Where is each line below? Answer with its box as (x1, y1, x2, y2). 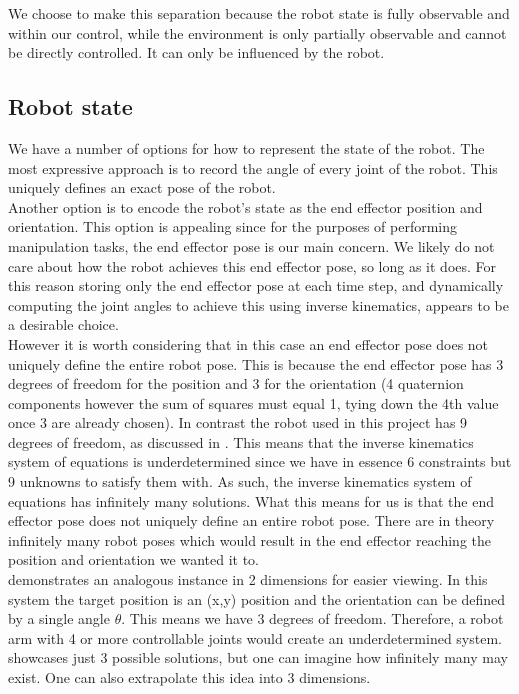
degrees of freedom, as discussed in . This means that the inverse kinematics (8, 431, 474, 452)
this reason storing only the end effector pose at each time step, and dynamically (8, 275, 504, 296)
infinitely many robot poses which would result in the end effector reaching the (8, 529, 491, 550)
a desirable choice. (8, 314, 119, 335)
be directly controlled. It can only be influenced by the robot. (8, 42, 385, 63)
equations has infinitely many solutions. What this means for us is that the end (8, 490, 495, 511)
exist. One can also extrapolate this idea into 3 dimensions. (8, 667, 371, 688)
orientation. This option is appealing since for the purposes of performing (8, 216, 458, 237)
